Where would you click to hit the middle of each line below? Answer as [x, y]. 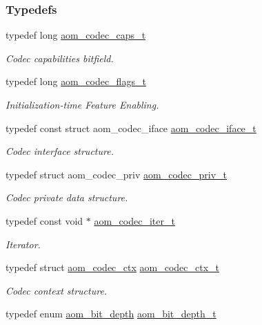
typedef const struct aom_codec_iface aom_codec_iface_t [131, 128]
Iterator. [23, 244]
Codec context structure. [57, 290]
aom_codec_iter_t [134, 220]
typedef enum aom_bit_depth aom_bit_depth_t [111, 314]
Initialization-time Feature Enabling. [82, 104]
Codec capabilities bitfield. [60, 58]
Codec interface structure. [60, 151]
